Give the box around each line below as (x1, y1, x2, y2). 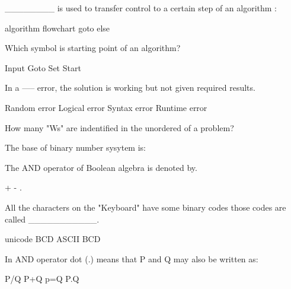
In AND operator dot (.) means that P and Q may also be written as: (5, 252, 258, 265)
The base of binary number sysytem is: (5, 141, 146, 154)
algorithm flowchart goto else (5, 21, 110, 34)
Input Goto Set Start (5, 61, 81, 74)
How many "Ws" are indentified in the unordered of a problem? (5, 121, 234, 134)
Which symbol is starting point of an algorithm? (5, 42, 181, 54)
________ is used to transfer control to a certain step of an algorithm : (5, 2, 277, 14)
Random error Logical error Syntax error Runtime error (5, 101, 207, 113)
